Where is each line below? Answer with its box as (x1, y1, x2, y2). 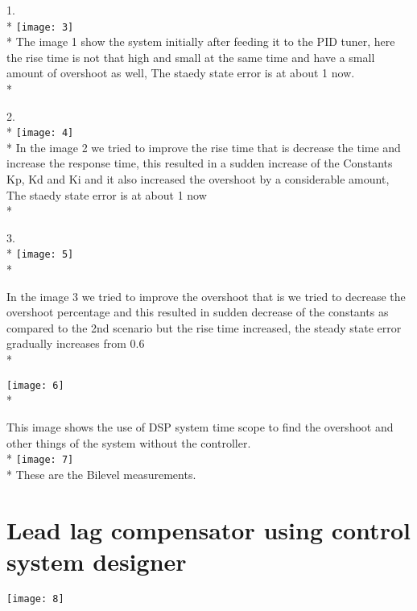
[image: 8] (6, 592, 64, 605)
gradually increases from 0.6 (6, 335, 145, 352)
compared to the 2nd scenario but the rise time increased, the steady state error (6, 319, 402, 336)
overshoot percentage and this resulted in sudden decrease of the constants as (6, 303, 389, 320)
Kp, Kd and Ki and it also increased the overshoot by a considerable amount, (6, 171, 390, 188)
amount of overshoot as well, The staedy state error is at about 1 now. (6, 64, 355, 81)
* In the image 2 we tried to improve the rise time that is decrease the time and (6, 138, 401, 155)
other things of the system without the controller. (6, 434, 251, 451)
